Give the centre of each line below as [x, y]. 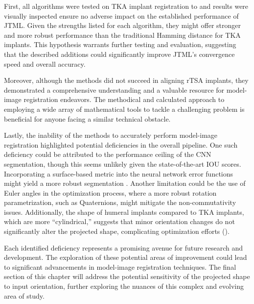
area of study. [24, 295]
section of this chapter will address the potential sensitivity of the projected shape [127, 276]
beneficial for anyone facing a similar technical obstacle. [87, 118]
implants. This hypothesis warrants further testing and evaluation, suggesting [120, 44]
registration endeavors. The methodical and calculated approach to [124, 99]
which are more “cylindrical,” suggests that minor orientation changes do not [119, 221]
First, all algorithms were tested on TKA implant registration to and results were [126, 6]
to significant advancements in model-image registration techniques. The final [120, 266]
